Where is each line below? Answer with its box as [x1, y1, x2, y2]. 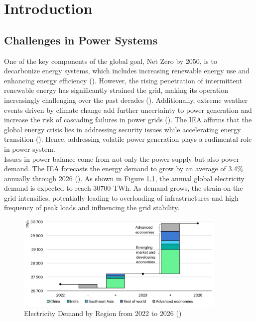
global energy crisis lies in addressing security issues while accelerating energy [4, 124, 241, 134]
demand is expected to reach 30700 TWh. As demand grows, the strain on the [4, 183, 243, 193]
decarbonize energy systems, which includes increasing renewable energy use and [4, 65, 250, 76]
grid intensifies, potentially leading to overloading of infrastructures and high [4, 192, 239, 203]
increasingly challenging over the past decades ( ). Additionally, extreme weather [4, 94, 248, 105]
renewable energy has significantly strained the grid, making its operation [4, 85, 229, 95]
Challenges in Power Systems [4, 32, 158, 47]
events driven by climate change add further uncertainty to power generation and [4, 104, 252, 115]
